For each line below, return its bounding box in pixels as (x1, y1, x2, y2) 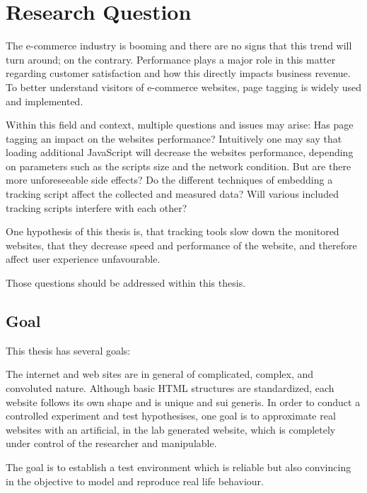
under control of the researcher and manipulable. (6, 436, 217, 451)
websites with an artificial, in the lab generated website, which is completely (6, 422, 336, 436)
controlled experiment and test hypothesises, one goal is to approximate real (6, 408, 336, 423)
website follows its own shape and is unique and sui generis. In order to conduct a (6, 394, 361, 409)
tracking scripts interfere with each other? (6, 200, 187, 215)
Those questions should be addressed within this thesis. (6, 275, 246, 290)
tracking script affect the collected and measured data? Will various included (6, 186, 339, 201)
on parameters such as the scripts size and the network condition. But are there (6, 158, 351, 173)
